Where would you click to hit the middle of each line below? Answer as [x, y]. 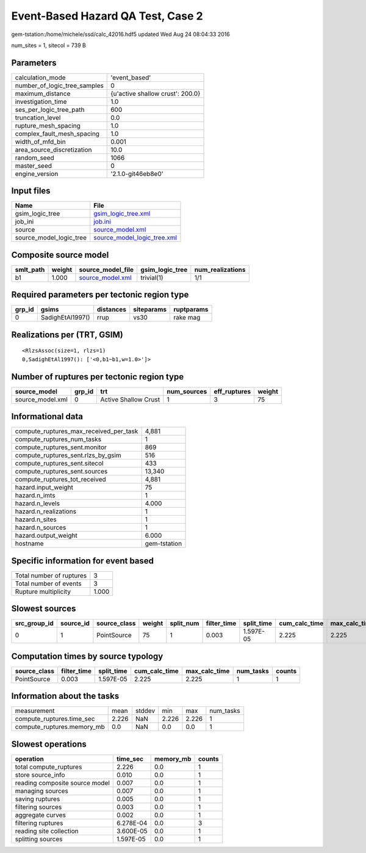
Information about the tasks [65, 696]
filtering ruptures [39, 823]
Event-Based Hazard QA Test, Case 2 [107, 16]
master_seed [33, 166]
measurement [35, 711]
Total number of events [48, 584]
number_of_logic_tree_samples [59, 86]
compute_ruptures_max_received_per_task [77, 431]
